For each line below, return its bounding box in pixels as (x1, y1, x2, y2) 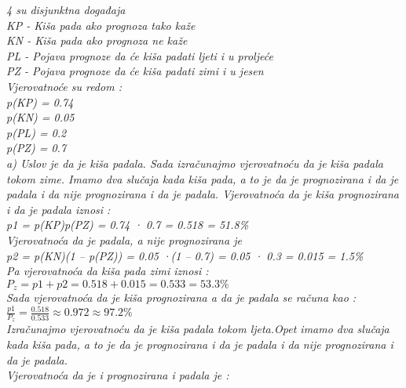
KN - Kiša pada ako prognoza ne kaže (6, 32, 188, 49)
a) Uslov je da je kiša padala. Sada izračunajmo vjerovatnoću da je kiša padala (6, 154, 383, 171)
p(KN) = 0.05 (6, 109, 75, 125)
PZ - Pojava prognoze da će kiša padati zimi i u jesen (6, 63, 264, 79)
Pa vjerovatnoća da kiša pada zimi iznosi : (6, 263, 209, 279)
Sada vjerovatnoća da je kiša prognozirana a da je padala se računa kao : (6, 289, 357, 306)
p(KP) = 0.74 (6, 93, 74, 110)
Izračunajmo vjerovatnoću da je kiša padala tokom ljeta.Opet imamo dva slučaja (6, 321, 390, 337)
